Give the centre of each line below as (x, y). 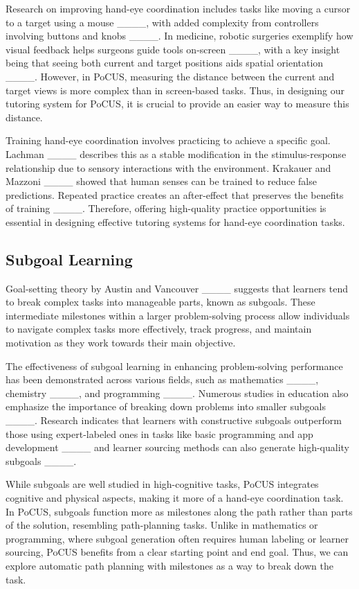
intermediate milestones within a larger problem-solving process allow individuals (178, 315)
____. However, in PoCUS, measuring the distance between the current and (170, 76)
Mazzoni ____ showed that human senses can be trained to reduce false (161, 181)
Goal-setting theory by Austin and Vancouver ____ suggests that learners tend (177, 288)
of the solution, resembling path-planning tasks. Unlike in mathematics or (162, 525)
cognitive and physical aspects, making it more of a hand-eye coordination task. (175, 498)
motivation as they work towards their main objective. (121, 343)
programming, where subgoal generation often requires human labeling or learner (177, 538)
